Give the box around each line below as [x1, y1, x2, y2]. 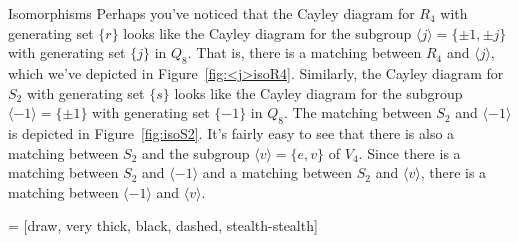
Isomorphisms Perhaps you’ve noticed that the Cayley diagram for [8, 3, 415, 23]
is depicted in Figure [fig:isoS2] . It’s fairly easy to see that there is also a [8, 122, 455, 143]
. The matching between [283, 102, 432, 123]
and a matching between [202, 162, 353, 183]
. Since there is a [358, 142, 461, 163]
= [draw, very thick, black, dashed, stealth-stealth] [8, 215, 318, 236]
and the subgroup [142, 142, 250, 163]
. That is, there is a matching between [187, 42, 422, 63]
